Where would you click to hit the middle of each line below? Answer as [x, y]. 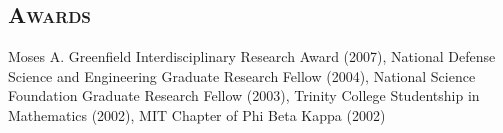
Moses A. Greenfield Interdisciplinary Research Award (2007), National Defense [252, 56]
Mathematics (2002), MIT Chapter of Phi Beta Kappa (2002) [197, 114]
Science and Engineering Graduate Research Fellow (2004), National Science [242, 75]
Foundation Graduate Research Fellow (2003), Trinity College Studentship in [244, 95]
